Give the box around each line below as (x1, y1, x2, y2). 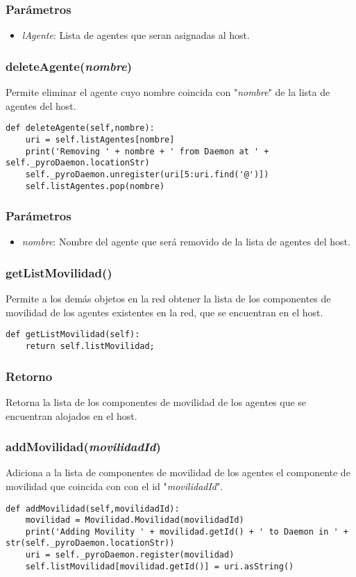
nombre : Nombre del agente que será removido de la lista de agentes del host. (22, 234, 350, 249)
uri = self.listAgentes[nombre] (25, 134, 175, 145)
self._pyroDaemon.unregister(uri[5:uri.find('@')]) (25, 169, 269, 179)
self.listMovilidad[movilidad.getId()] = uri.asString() (25, 561, 294, 571)
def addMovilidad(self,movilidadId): (6, 503, 180, 514)
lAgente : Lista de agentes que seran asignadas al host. (22, 28, 250, 42)
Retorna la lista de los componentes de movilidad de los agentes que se (6, 394, 307, 409)
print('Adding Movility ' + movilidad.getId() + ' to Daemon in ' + (25, 526, 348, 537)
